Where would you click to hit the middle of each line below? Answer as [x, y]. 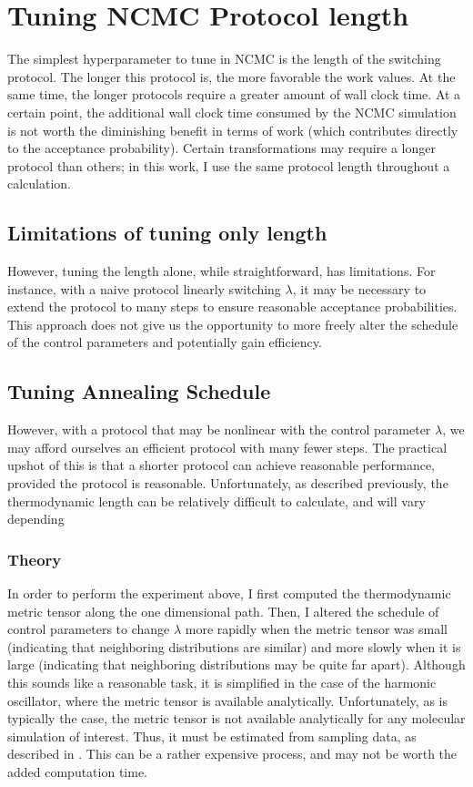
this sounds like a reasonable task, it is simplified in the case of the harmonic [222, 682]
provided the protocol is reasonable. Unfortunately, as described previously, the [228, 483]
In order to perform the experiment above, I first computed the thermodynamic [229, 593]
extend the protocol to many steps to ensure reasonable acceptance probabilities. [232, 307]
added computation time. [78, 771]
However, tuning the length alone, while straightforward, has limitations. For [221, 271]
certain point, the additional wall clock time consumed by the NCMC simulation [232, 112]
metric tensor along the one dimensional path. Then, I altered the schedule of [223, 611]
